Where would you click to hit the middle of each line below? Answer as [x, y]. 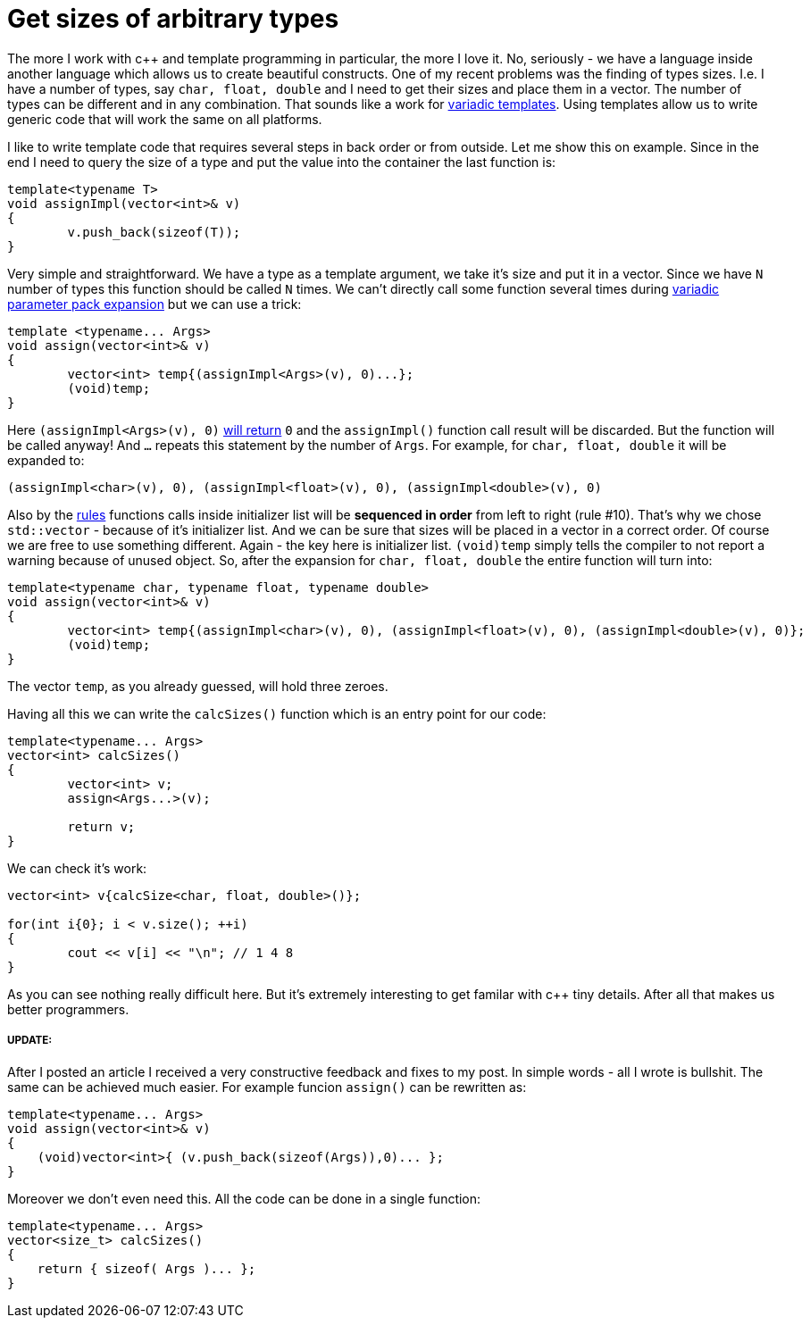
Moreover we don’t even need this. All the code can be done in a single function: [244, 1198]
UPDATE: [30, 1041]
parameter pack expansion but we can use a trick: [154, 304]
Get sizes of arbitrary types [173, 19]
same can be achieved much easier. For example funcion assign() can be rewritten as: [267, 1087]
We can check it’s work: [77, 868]
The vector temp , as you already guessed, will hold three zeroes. [198, 686]
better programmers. [68, 1009]
